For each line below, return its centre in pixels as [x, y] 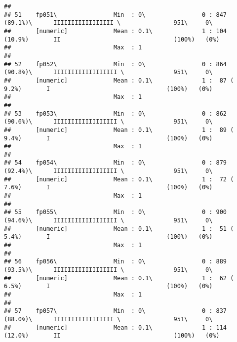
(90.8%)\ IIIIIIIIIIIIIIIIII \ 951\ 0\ [108, 72]
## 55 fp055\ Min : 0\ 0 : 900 [116, 212]
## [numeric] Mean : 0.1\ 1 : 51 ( [119, 229]
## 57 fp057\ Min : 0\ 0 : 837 [116, 311]
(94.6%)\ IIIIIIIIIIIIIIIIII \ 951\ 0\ [108, 221]
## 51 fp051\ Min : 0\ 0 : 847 [116, 15]
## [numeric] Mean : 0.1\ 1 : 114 [116, 327]
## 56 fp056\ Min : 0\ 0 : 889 [116, 262]
